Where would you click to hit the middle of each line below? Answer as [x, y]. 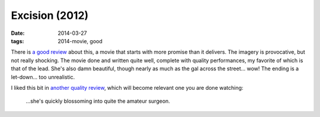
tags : [17, 41]
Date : [18, 33]
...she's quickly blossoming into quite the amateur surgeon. [98, 101]
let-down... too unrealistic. [43, 77]
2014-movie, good [80, 41]
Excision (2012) [50, 15]
